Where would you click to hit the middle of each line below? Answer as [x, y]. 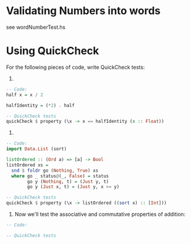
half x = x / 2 [25, 95]
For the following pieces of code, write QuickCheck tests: [76, 67]
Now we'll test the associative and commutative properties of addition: [100, 214]
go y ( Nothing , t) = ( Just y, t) [68, 181]
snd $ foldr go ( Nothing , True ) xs [55, 171]
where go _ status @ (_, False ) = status [60, 176]
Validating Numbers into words [83, 11]
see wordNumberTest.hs [36, 27]
